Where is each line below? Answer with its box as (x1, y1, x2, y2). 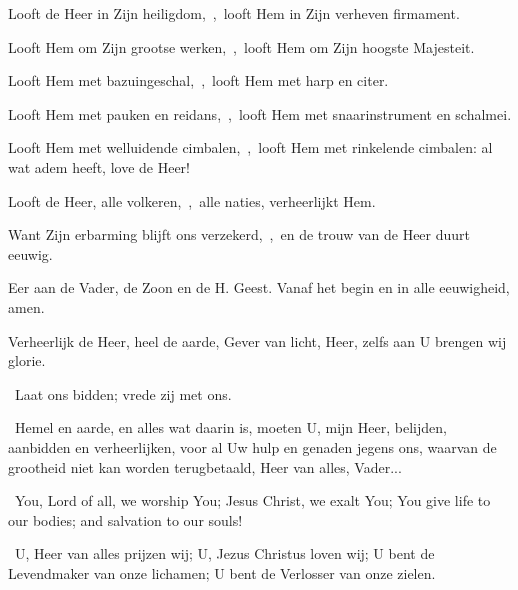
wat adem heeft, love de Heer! (8, 156, 190, 177)
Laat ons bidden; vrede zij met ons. (14, 383, 232, 404)
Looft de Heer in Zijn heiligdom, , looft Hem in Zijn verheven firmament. (8, 3, 460, 23)
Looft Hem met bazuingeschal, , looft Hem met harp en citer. (8, 70, 389, 91)
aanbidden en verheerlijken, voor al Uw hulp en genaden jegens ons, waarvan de (8, 436, 497, 457)
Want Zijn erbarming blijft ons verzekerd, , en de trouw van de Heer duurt (8, 224, 470, 245)
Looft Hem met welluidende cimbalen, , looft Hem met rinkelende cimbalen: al (8, 137, 493, 158)
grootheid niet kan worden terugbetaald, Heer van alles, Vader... (8, 456, 402, 477)
